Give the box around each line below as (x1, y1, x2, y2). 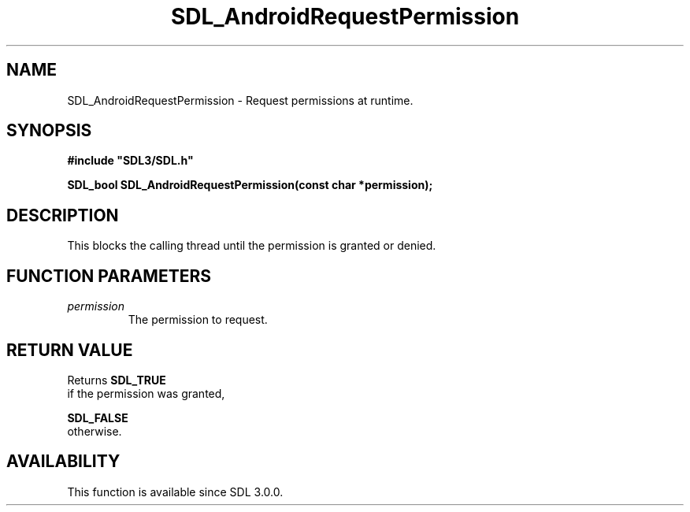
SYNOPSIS (6, 121, 92, 141)
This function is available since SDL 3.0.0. (67, 484, 284, 499)
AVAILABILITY (6, 451, 121, 472)
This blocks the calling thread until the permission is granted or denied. (67, 239, 436, 253)
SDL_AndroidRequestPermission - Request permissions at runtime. (67, 93, 414, 107)
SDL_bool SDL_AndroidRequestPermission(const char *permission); (67, 178, 433, 192)
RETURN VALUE (6, 339, 133, 360)
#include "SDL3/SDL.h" (67, 154, 194, 168)
